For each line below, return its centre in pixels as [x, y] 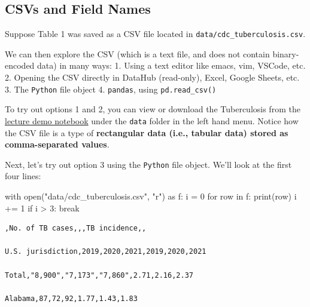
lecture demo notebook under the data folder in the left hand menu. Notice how [152, 120]
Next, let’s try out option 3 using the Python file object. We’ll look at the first [148, 164]
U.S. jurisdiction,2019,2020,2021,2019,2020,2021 [106, 252]
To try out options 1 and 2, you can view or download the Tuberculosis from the [153, 109]
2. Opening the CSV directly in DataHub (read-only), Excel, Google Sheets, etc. [152, 77]
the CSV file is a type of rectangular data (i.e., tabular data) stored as [147, 132]
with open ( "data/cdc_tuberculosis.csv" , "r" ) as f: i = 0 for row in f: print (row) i [151, 196]
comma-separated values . [57, 144]
